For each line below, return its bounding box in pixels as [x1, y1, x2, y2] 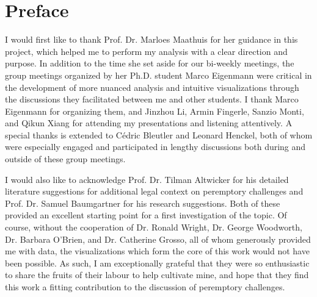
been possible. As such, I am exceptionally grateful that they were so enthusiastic [5, 256, 310, 269]
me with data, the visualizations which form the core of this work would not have [5, 245, 310, 257]
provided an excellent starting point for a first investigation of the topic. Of [5, 209, 287, 221]
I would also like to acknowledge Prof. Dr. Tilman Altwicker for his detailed [5, 173, 289, 185]
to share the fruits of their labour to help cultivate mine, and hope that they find [5, 268, 309, 281]
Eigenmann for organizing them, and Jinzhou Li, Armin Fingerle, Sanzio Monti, [5, 104, 304, 117]
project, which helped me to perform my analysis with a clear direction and [5, 45, 288, 57]
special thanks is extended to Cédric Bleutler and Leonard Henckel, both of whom [5, 128, 313, 141]
